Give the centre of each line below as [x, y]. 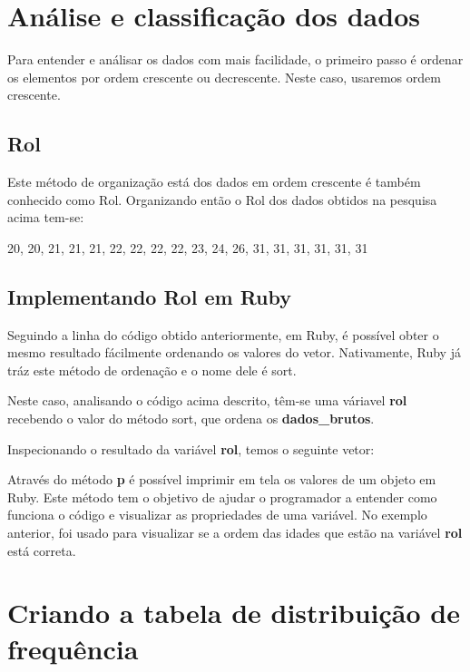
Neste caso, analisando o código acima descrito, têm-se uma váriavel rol [207, 400]
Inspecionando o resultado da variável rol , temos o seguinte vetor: [191, 448]
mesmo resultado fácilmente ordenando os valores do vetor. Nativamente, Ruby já [234, 352]
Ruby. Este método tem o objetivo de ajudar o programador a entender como [222, 497]
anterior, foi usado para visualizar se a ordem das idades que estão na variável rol [235, 533]
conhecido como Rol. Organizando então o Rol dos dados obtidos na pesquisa [222, 199]
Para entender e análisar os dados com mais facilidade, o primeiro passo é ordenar [235, 59]
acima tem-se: [46, 217]
